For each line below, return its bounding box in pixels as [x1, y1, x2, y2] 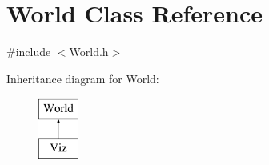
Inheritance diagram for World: [6, 70, 159, 87]
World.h [69, 43, 109, 60]
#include [6, 43, 51, 60]
